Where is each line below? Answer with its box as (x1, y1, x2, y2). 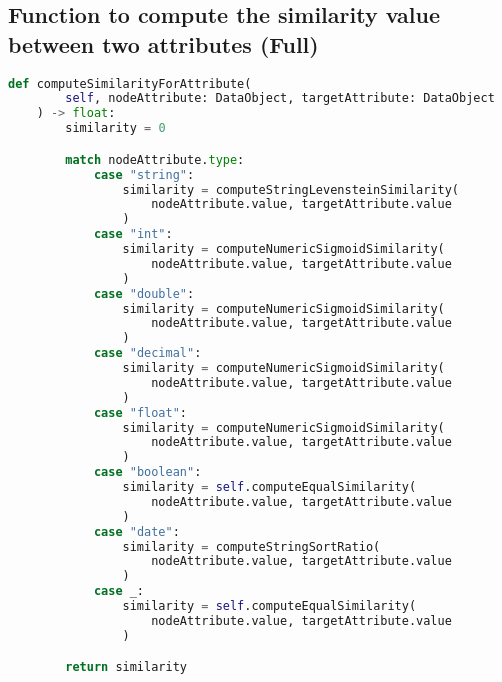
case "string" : (93, 167, 195, 182)
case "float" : (93, 405, 188, 420)
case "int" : (93, 227, 173, 242)
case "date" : (93, 524, 180, 539)
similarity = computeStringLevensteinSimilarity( (122, 182, 460, 197)
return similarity (65, 660, 187, 675)
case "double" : (93, 286, 195, 301)
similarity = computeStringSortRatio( (122, 539, 381, 554)
